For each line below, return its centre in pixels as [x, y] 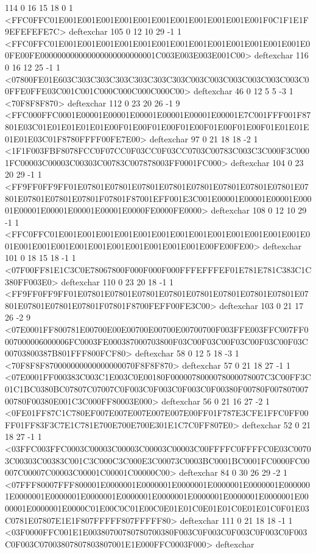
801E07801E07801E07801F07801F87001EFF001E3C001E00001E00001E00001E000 [158, 198]
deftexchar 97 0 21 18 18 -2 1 [204, 138]
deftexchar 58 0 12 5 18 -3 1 [187, 353]
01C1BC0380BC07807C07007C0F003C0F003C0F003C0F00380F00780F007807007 [157, 389]
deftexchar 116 [281, 55]
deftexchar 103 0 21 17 [262, 305]
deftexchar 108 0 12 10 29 [259, 210]
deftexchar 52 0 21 [276, 424]
